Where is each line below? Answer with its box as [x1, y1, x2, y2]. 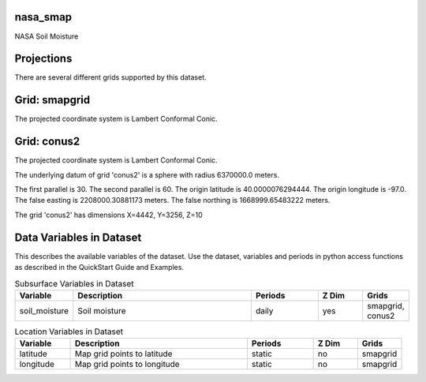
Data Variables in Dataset [14, 230, 142, 244]
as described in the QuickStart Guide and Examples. [14, 263, 185, 272]
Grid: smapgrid [14, 93, 91, 107]
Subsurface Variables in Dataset [14, 278, 134, 289]
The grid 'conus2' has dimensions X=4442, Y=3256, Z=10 [14, 210, 203, 219]
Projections [14, 52, 73, 66]
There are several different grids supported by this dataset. [14, 73, 207, 82]
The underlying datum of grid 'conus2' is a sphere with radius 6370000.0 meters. [14, 170, 280, 179]
